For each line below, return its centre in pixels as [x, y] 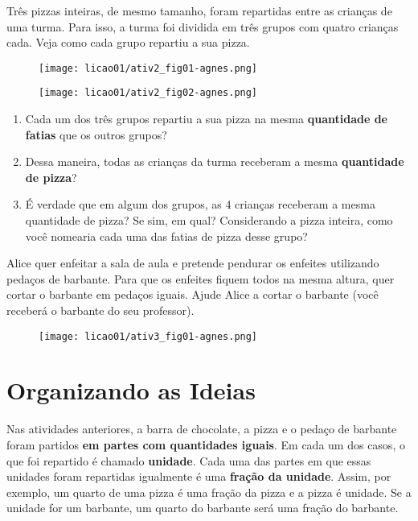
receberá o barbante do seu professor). [100, 310]
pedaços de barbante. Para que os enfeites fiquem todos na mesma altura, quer [201, 278]
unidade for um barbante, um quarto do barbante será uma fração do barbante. [203, 508]
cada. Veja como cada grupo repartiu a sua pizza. [128, 42]
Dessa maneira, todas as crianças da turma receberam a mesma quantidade [215, 161]
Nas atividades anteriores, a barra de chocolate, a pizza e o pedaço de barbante [202, 429]
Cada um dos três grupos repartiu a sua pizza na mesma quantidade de [206, 119]
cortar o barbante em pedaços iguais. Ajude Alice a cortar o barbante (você [193, 294]
